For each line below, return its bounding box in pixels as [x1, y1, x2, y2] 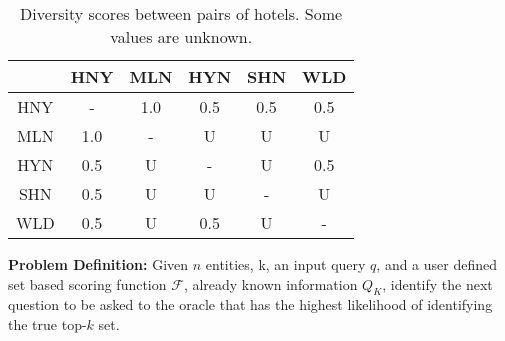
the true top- [8, 313, 87, 334]
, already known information [183, 273, 358, 294]
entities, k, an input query [205, 254, 366, 274]
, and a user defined [376, 254, 498, 274]
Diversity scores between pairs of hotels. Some [20, 2, 343, 25]
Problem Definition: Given [8, 254, 189, 274]
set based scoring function [8, 273, 167, 294]
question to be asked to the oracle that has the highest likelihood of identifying [8, 294, 493, 315]
